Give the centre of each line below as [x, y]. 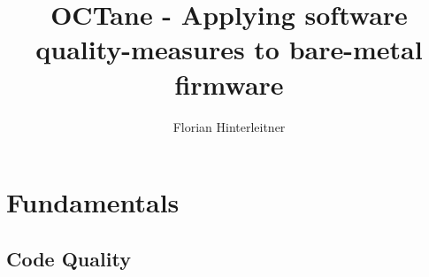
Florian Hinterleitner [229, 126]
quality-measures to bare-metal [229, 49]
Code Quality [69, 258]
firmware [229, 84]
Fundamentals [93, 202]
